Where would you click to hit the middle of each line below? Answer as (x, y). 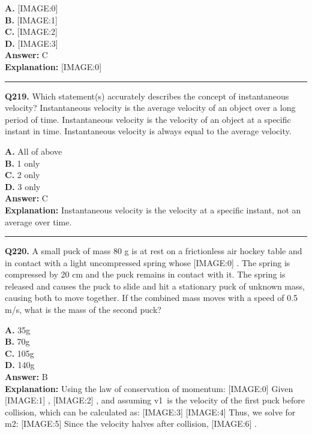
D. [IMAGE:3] (31, 43)
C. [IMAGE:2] (31, 31)
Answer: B (26, 377)
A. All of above (34, 151)
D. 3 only (23, 186)
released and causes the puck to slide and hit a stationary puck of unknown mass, (155, 286)
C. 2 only (22, 175)
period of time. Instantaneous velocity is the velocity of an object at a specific (148, 119)
